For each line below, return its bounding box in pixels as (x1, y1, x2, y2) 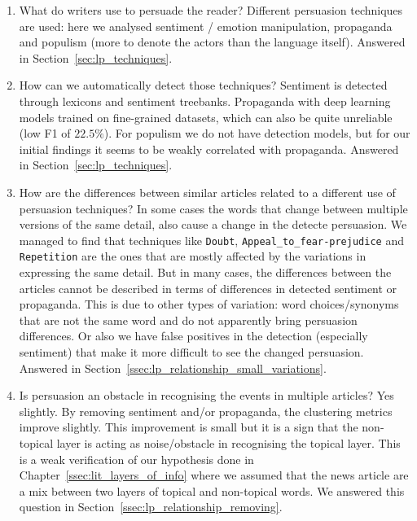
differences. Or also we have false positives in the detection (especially (19, 327, 368, 344)
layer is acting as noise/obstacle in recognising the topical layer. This (56, 434, 401, 451)
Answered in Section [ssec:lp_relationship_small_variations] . (19, 359, 327, 376)
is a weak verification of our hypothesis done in (19, 450, 254, 467)
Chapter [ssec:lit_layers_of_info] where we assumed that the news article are (19, 466, 409, 484)
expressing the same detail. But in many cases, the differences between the (19, 264, 392, 281)
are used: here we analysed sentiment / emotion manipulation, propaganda (19, 17, 393, 34)
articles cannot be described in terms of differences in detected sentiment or (19, 279, 397, 296)
